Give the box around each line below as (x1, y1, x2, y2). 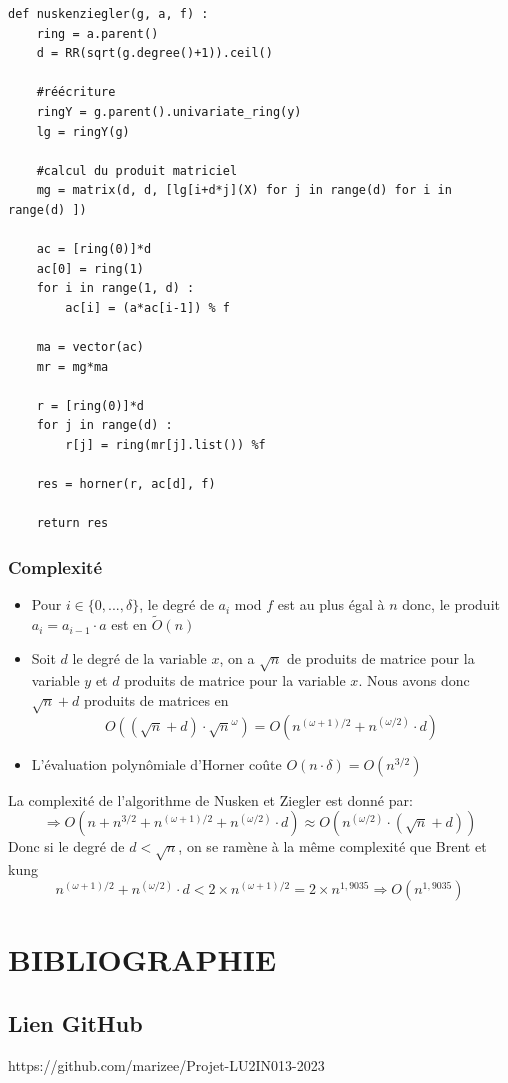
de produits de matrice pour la (286, 647, 475, 668)
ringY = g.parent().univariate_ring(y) (36, 104, 302, 119)
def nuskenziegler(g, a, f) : (8, 7, 209, 21)
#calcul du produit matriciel (36, 163, 238, 178)
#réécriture (36, 85, 116, 100)
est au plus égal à (277, 594, 385, 615)
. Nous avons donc (358, 670, 470, 691)
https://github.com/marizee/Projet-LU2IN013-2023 (8, 1054, 325, 1075)
